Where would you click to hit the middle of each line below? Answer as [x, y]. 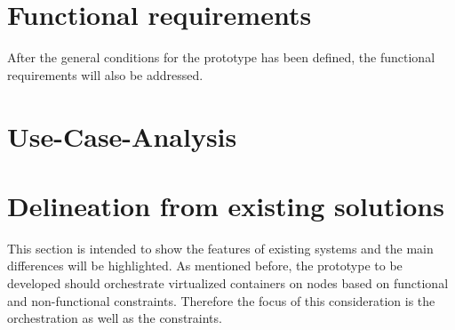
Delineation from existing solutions [226, 205]
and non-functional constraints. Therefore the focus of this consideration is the [221, 300]
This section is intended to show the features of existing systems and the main [220, 248]
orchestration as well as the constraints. [115, 318]
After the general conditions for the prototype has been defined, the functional [221, 57]
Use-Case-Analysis [122, 136]
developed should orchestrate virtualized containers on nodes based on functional [228, 283]
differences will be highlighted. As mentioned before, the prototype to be [205, 266]
